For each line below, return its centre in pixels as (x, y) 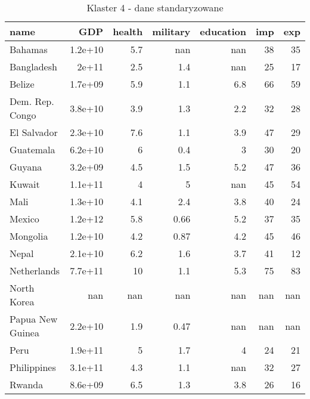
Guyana (26, 167)
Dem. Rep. (32, 101)
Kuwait (25, 184)
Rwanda (27, 384)
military (171, 31)
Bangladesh (33, 66)
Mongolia (29, 236)
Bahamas (29, 49)
